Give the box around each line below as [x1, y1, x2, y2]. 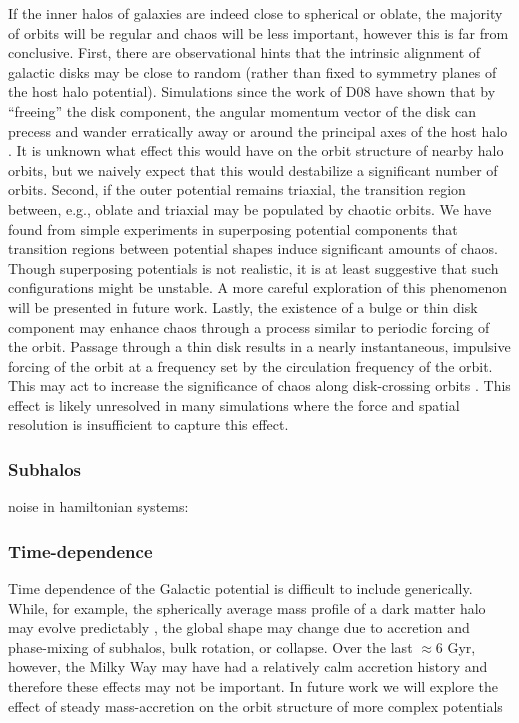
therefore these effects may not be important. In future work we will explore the [8, 676, 498, 697]
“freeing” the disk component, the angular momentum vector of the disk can [8, 100, 477, 121]
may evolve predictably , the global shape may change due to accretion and [8, 617, 470, 638]
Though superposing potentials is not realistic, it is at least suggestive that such [8, 257, 499, 278]
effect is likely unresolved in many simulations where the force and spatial [8, 394, 460, 415]
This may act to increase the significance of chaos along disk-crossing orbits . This [8, 375, 511, 396]
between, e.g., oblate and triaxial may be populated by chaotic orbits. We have [8, 198, 492, 219]
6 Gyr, [435, 636, 476, 657]
